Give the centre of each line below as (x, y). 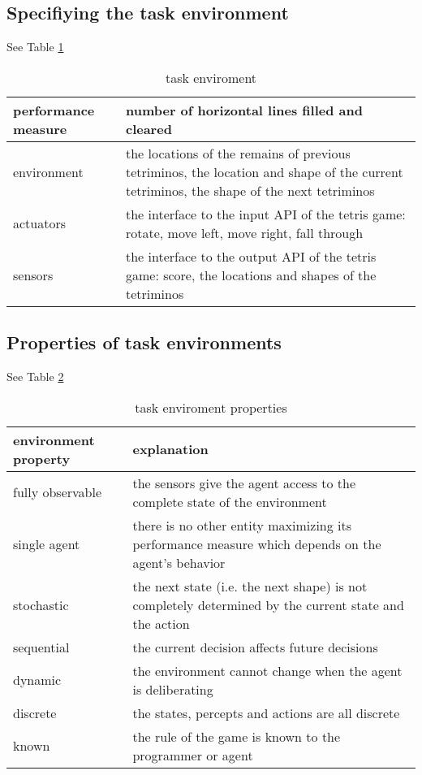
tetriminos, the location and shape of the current (264, 171)
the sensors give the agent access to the (244, 483)
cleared (149, 128)
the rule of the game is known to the (237, 736)
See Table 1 (35, 47)
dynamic (37, 680)
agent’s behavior (179, 562)
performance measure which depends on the (257, 543)
